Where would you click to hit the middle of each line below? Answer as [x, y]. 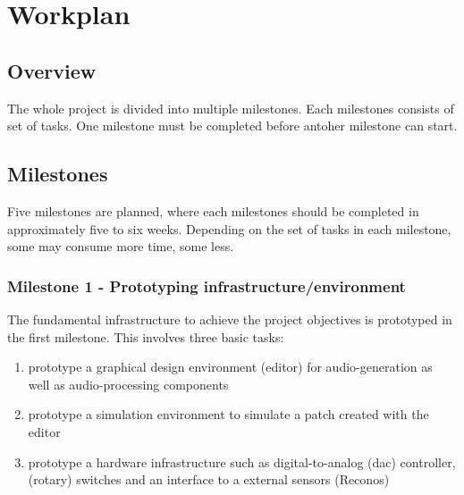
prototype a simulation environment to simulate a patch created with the [228, 414]
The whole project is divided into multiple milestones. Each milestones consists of [231, 108]
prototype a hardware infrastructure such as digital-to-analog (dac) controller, [242, 461]
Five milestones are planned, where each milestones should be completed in [213, 210]
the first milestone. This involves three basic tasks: [146, 336]
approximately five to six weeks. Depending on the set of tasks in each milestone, [229, 228]
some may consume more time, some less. [121, 246]
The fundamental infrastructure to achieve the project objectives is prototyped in [230, 319]
